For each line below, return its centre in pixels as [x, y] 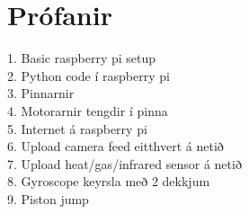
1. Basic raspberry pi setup [82, 58]
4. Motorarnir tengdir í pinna [88, 110]
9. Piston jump [48, 198]
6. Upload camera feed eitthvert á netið [116, 146]
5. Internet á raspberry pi [77, 128]
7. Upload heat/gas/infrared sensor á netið [124, 163]
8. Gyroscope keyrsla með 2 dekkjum [109, 181]
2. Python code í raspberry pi [89, 75]
